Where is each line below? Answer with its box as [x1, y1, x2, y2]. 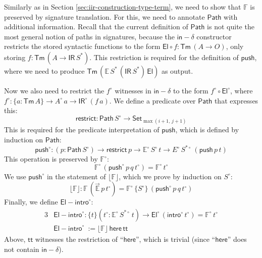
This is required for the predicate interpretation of [4, 124, 160, 135]
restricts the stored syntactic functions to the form [4, 41, 161, 51]
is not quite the [207, 21, 254, 32]
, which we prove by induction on [119, 171, 222, 181]
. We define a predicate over [109, 95, 196, 106]
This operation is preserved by [4, 153, 98, 164]
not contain [4, 243, 39, 254]
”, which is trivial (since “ [135, 233, 216, 244]
